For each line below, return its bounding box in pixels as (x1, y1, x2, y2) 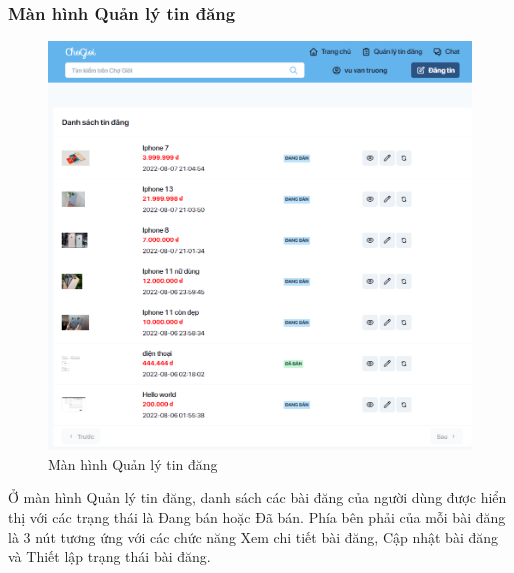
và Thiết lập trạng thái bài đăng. (8, 546, 211, 567)
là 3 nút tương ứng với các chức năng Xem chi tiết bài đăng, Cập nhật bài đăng (8, 526, 499, 547)
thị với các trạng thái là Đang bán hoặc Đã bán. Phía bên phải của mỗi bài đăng (8, 507, 506, 527)
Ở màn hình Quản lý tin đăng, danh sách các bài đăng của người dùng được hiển (8, 487, 507, 508)
